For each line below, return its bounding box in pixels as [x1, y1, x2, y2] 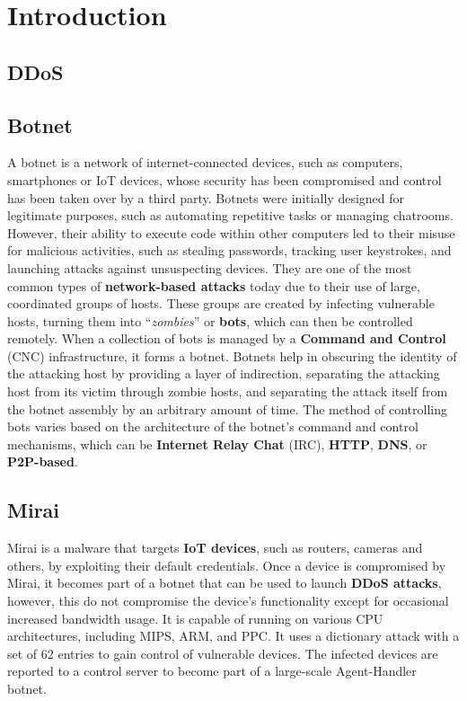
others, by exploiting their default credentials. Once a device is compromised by [7, 555, 446, 574]
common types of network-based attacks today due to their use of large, [7, 276, 420, 295]
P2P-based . [7, 452, 78, 471]
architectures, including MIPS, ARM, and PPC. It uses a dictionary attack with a [7, 626, 460, 645]
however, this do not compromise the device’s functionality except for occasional [7, 591, 449, 610]
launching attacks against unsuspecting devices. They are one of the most [7, 258, 412, 277]
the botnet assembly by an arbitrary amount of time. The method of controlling [7, 399, 447, 418]
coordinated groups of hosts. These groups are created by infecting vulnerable [7, 294, 435, 313]
